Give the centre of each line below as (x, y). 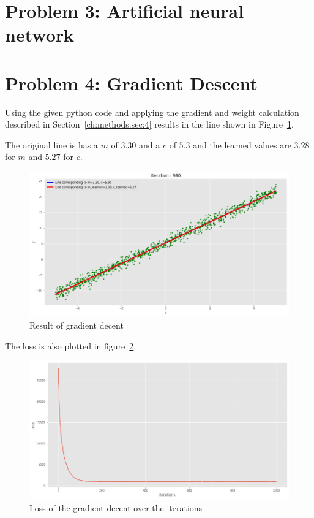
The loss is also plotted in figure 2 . (71, 345)
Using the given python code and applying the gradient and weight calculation (152, 112)
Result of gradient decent (77, 325)
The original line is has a (51, 144)
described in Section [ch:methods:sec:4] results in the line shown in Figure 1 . (149, 124)
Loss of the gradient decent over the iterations (116, 508)
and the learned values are (242, 144)
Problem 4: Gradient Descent (132, 82)
